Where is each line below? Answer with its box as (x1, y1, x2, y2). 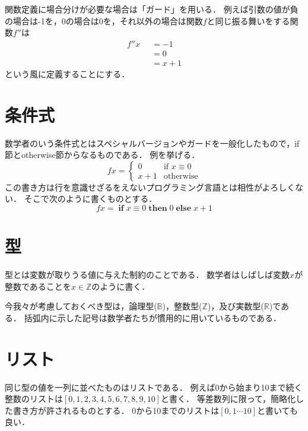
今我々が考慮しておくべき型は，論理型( (5, 300, 157, 312)
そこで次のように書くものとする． (24, 192, 157, 205)
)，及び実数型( (207, 300, 264, 312)
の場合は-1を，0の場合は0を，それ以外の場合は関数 (5, 14, 203, 27)
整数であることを (5, 280, 71, 292)
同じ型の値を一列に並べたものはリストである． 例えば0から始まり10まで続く (5, 381, 303, 393)
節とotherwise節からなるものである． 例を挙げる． (5, 148, 200, 161)
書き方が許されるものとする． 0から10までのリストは (12, 404, 220, 416)
